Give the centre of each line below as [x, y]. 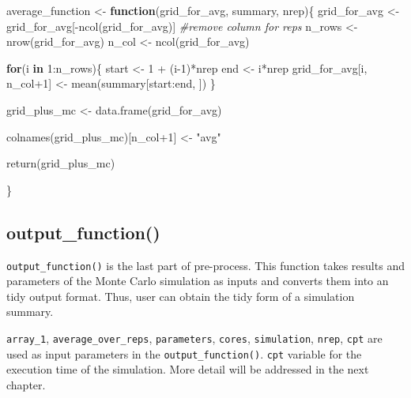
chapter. [26, 384]
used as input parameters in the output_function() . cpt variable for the [184, 353]
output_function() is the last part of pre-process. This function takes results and [205, 265]
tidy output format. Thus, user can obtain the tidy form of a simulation [181, 296]
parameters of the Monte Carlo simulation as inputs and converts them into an [198, 281]
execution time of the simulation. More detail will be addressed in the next [188, 369]
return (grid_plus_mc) [61, 163]
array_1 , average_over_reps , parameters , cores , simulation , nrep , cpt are [194, 338]
